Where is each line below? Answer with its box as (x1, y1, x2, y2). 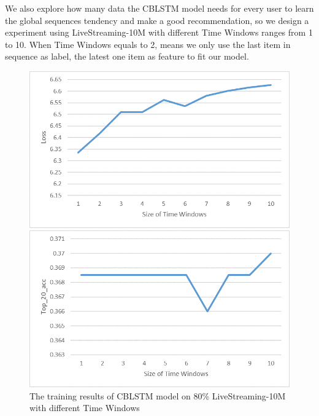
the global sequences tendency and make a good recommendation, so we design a (5, 14, 309, 26)
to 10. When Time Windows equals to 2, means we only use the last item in (5, 37, 291, 50)
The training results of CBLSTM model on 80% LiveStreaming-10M (29, 389, 286, 402)
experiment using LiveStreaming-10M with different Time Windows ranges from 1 (5, 26, 313, 39)
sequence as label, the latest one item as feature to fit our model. (5, 50, 249, 63)
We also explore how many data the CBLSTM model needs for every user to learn (5, 2, 314, 14)
